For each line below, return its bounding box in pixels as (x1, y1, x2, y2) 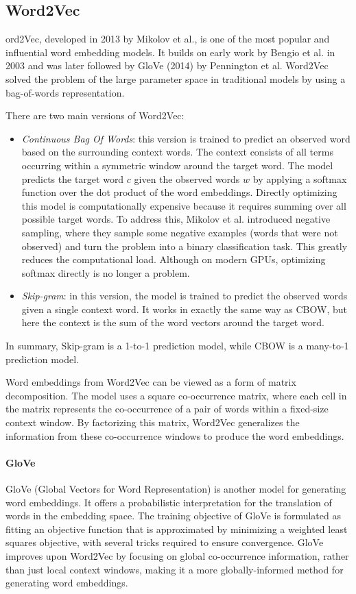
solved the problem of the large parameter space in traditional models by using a (5, 71, 346, 86)
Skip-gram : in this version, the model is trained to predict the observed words (21, 288, 348, 303)
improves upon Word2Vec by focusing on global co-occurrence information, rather (5, 549, 349, 562)
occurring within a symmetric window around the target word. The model (21, 158, 333, 172)
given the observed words (134, 171, 240, 186)
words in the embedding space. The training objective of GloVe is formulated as (5, 508, 341, 523)
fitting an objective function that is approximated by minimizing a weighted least (5, 521, 348, 536)
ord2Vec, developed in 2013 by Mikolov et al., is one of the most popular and (5, 32, 330, 46)
